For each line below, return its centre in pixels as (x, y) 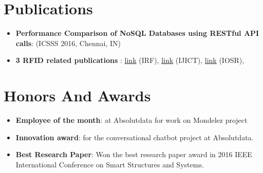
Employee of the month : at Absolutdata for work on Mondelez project (131, 120)
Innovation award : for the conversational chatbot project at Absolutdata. (135, 137)
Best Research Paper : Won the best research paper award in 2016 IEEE (134, 154)
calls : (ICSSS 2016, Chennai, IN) (68, 43)
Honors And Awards (77, 95)
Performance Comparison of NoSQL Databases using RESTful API (137, 33)
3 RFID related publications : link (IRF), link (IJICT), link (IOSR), (130, 60)
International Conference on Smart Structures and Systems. (110, 164)
